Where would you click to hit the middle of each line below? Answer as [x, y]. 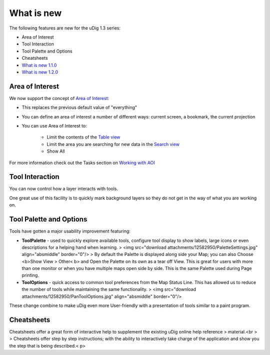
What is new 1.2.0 [40, 72]
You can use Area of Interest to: [54, 125]
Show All [56, 151]
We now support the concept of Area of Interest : [59, 98]
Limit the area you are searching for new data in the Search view [113, 144]
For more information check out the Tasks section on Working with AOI [82, 162]
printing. [30, 275]
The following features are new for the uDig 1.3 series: [65, 28]
